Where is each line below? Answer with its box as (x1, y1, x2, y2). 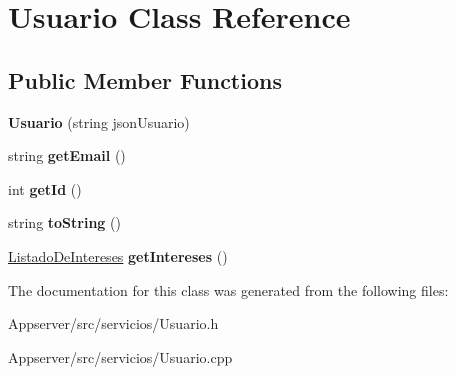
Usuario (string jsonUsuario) (8, 111, 190, 132)
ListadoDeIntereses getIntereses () (8, 245, 228, 266)
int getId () (8, 178, 82, 199)
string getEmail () (8, 145, 126, 166)
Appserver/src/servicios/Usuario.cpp (8, 346, 233, 367)
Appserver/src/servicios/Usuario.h (8, 313, 219, 334)
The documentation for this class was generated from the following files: (8, 279, 449, 300)
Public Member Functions (8, 64, 282, 95)
